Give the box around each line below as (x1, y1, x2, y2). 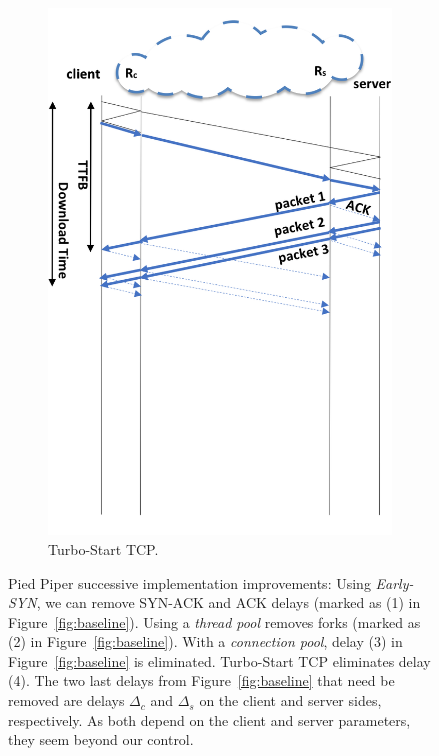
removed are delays (8, 690, 125, 711)
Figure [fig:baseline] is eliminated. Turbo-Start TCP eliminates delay (8, 650, 431, 671)
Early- (375, 572, 414, 593)
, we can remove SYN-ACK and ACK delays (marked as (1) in (36, 592, 421, 613)
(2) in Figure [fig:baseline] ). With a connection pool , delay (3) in (8, 631, 403, 652)
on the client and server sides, (199, 690, 382, 711)
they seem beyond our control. (8, 729, 194, 750)
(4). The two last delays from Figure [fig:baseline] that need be (8, 670, 395, 691)
